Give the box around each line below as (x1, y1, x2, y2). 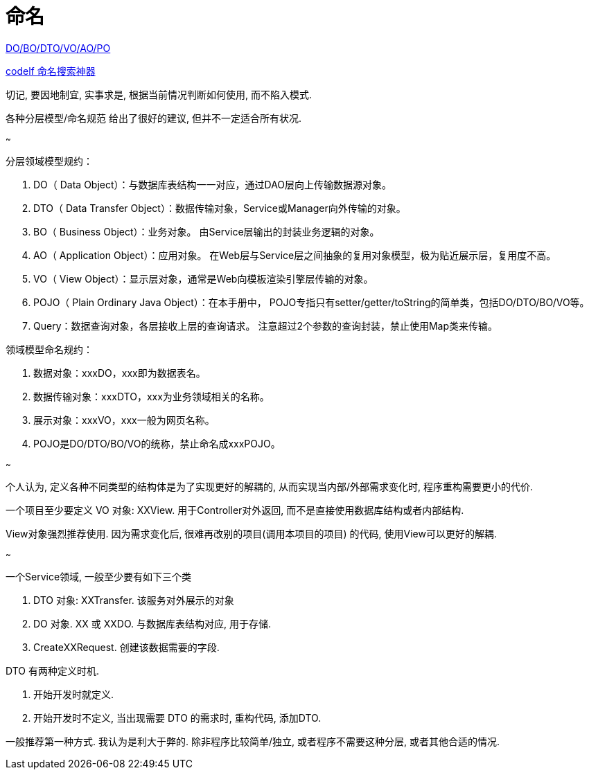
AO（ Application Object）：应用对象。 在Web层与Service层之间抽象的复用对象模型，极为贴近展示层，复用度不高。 (33, 249, 556, 261)
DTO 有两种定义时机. (6, 664, 99, 677)
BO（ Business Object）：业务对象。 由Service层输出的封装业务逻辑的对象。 (33, 225, 380, 238)
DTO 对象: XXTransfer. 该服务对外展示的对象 (33, 594, 234, 606)
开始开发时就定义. (33, 688, 114, 700)
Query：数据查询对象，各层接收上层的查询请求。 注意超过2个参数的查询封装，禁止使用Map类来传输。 (33, 319, 498, 332)
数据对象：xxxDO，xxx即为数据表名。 (33, 366, 206, 379)
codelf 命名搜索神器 (6, 64, 96, 77)
